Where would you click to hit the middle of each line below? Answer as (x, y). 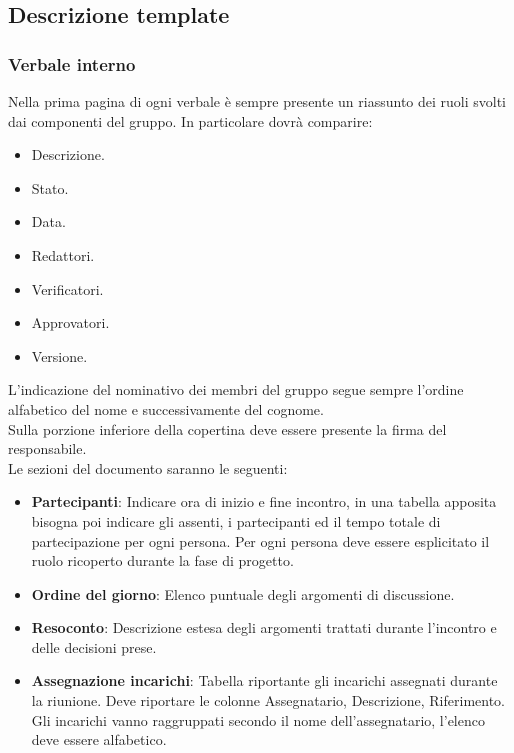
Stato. (50, 187)
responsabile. (47, 448)
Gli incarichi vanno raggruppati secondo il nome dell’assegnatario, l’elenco (258, 719)
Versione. (59, 355)
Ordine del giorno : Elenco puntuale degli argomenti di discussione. (243, 593)
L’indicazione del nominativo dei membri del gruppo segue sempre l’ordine (236, 389)
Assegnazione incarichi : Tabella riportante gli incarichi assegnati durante (264, 680)
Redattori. (63, 254)
